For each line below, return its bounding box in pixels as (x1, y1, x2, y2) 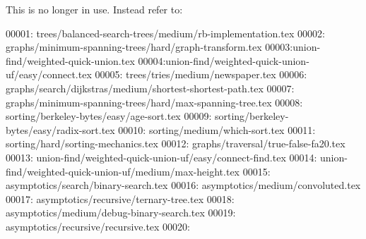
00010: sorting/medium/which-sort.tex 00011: (118, 122, 316, 137)
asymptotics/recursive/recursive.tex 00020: (6, 219, 191, 233)
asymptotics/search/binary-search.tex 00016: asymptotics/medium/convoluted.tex (6, 178, 361, 192)
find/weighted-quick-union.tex (6, 53, 135, 68)
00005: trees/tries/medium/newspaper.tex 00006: (95, 67, 307, 82)
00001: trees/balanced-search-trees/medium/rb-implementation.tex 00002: (6, 25, 325, 40)
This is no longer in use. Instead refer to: (6, 2, 183, 16)
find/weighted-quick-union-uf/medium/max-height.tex (6, 164, 240, 178)
